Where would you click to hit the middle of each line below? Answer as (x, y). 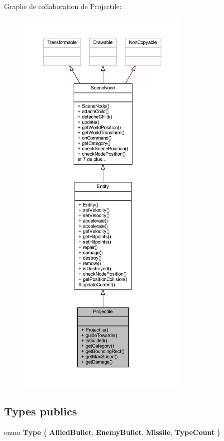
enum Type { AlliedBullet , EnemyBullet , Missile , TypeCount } (112, 432)
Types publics (41, 411)
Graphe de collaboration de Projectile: (63, 6)
